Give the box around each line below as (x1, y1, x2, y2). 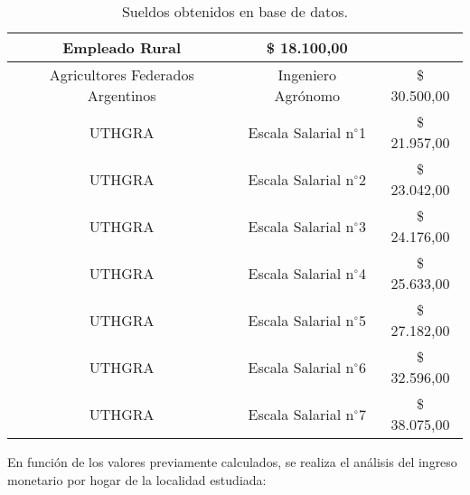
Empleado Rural (62, 37, 182, 58)
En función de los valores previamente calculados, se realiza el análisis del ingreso (7, 453, 457, 471)
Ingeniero (277, 64, 336, 85)
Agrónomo (274, 85, 340, 106)
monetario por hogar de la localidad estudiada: (7, 470, 267, 489)
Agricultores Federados (49, 64, 194, 85)
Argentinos (87, 85, 156, 106)
